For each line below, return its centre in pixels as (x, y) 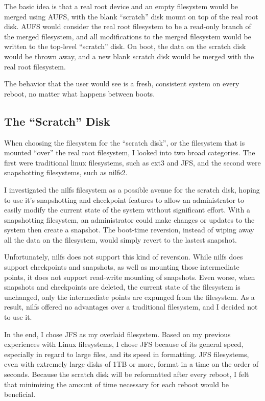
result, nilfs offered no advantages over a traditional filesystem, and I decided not (131, 307)
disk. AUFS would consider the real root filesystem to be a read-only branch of (128, 26)
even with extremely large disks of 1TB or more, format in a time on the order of (131, 364)
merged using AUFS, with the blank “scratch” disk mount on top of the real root (131, 16)
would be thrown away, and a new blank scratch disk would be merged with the (129, 56)
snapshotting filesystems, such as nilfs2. (66, 172)
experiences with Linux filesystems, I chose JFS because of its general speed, (124, 344)
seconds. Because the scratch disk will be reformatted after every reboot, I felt (127, 374)
